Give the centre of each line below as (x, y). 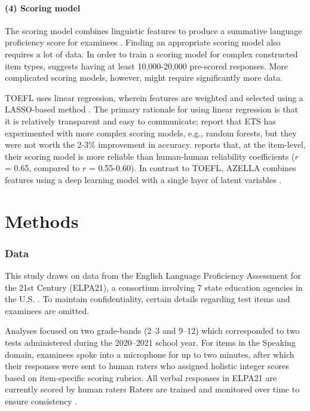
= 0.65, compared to (42, 168)
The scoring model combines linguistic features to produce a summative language (154, 30)
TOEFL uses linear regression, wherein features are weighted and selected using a (154, 97)
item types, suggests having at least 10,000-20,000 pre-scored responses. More (147, 66)
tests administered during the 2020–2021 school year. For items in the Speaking (150, 342)
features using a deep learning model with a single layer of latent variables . (143, 179)
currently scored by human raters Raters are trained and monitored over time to (152, 389)
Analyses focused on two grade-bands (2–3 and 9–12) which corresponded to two (152, 331)
